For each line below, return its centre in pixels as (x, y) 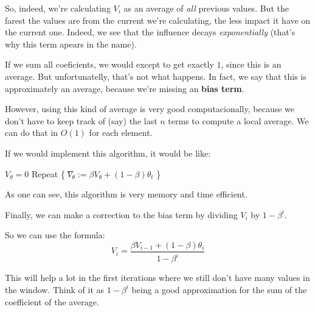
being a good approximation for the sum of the (219, 289)
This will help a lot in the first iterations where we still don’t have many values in (157, 278)
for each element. (121, 133)
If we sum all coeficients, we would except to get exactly (109, 64)
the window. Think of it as (55, 289)
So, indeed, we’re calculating (58, 8)
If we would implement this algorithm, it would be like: (108, 153)
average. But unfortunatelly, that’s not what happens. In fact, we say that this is (156, 76)
